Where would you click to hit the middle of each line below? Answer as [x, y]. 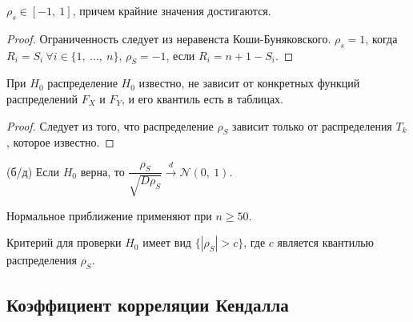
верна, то [102, 171]
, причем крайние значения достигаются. [172, 10]
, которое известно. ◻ [60, 142]
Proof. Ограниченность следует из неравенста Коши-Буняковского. [169, 38]
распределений [42, 98]
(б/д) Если [33, 171]
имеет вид [167, 242]
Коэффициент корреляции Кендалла [148, 304]
